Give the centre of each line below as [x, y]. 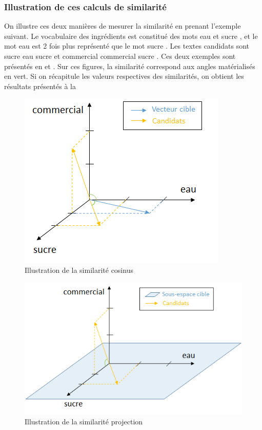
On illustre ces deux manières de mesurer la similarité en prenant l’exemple [123, 26]
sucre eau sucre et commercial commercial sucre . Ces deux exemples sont [120, 56]
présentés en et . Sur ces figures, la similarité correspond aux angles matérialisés [130, 66]
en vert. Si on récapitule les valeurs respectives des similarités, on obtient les [124, 76]
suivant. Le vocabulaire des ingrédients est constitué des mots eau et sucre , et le [131, 36]
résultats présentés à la [40, 86]
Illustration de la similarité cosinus [79, 270]
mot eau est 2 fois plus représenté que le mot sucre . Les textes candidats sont [127, 46]
